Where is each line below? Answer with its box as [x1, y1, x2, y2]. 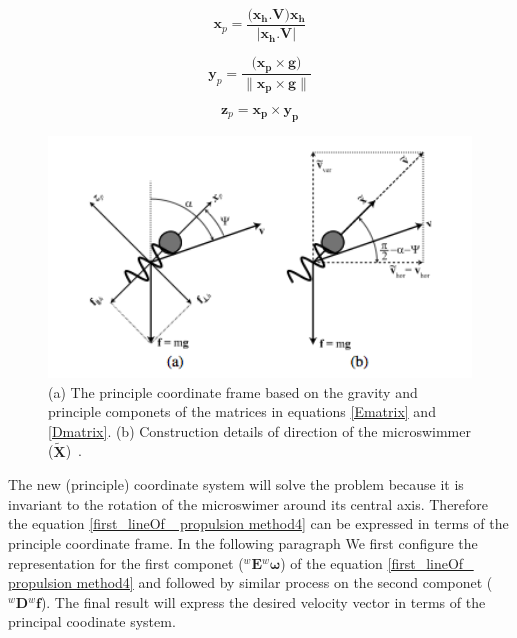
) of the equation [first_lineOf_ [280, 552, 474, 573]
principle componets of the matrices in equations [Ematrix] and [48, 401, 436, 422]
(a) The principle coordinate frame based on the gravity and [48, 381, 418, 402]
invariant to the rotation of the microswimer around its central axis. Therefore [8, 493, 489, 514]
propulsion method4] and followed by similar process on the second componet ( [8, 572, 493, 593]
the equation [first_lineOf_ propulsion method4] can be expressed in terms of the [8, 513, 509, 534]
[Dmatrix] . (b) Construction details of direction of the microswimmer [48, 420, 471, 441]
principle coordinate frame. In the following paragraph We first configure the [8, 533, 478, 554]
